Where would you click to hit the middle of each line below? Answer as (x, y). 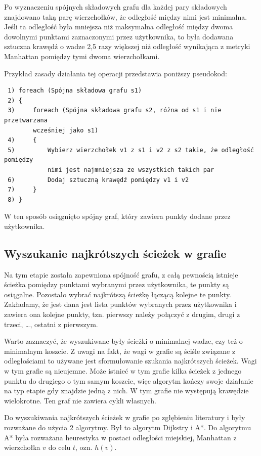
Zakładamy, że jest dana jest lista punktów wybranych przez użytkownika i (120, 304)
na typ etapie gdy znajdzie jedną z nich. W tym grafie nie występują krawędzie (126, 391)
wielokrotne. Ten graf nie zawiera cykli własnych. (80, 400)
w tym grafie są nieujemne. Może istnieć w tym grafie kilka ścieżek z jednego (123, 371)
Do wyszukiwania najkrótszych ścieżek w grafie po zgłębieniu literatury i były (125, 417)
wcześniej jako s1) (66, 130)
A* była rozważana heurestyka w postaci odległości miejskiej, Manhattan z (120, 437)
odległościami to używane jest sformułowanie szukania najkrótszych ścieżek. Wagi (130, 361)
